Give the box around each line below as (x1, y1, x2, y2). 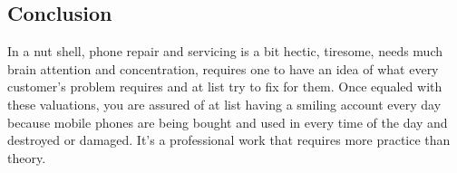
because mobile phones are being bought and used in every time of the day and (7, 112, 448, 131)
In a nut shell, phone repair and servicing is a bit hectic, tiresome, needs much (7, 42, 443, 61)
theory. (7, 148, 46, 167)
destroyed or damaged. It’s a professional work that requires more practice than (7, 130, 451, 149)
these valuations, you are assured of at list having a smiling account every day (7, 94, 442, 113)
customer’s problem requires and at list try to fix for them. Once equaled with (7, 77, 442, 96)
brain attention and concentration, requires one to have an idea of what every (7, 59, 439, 78)
